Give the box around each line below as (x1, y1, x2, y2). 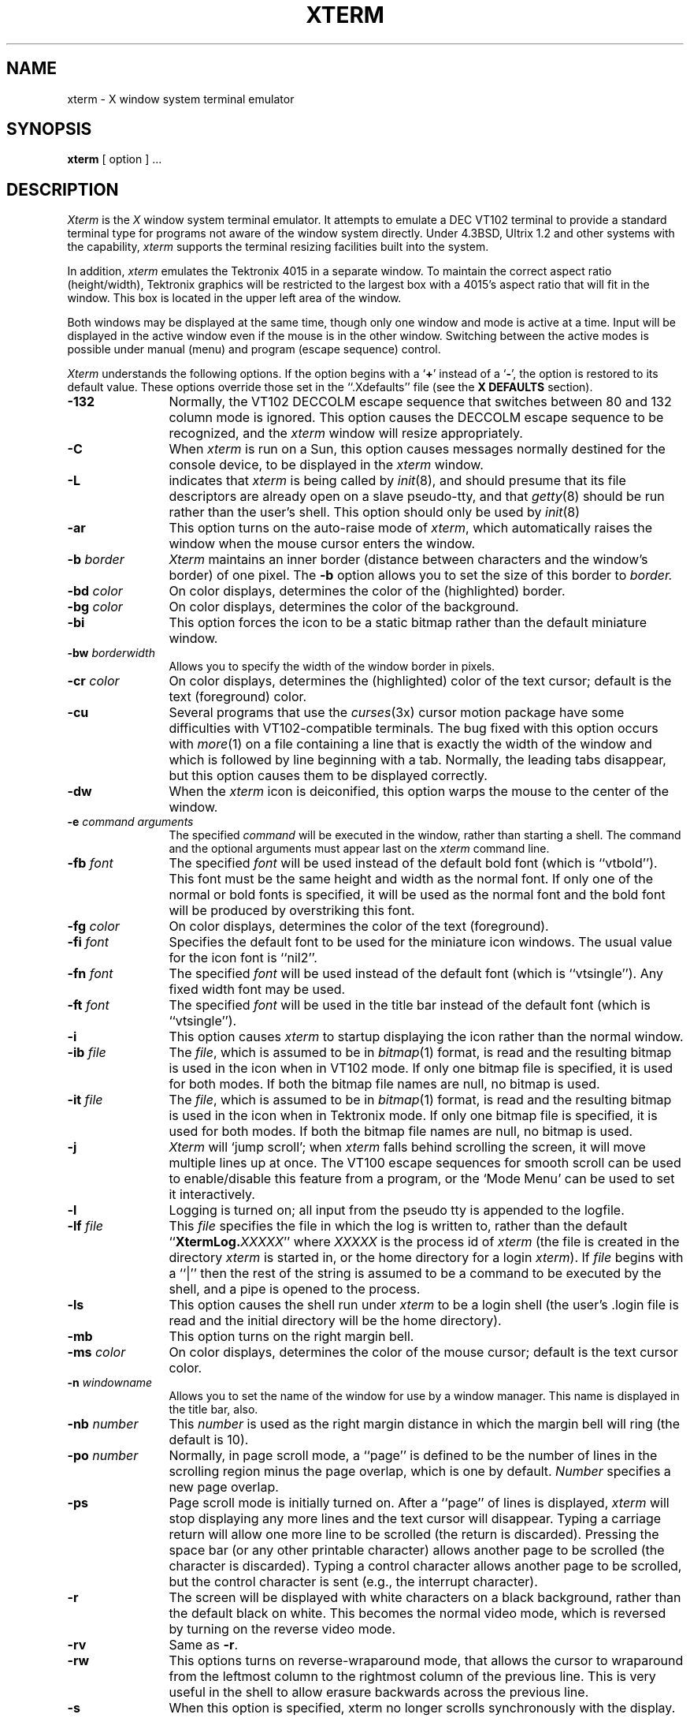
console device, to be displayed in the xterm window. (169, 457, 484, 473)
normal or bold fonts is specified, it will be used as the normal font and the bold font (169, 887, 666, 903)
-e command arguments (67, 815, 194, 829)
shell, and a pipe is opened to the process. (169, 1281, 421, 1298)
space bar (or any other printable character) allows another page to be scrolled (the (169, 1542, 665, 1559)
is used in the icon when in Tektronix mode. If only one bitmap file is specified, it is (169, 1107, 658, 1124)
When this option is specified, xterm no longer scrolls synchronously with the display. (169, 1700, 676, 1716)
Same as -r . (169, 1637, 239, 1653)
